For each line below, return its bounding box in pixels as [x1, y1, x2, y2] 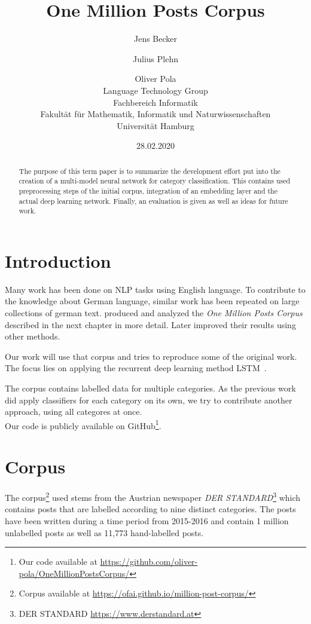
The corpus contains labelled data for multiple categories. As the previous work [5, 382, 296, 394]
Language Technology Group [103, 84, 208, 96]
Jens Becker [133, 32, 178, 45]
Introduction [5, 248, 111, 273]
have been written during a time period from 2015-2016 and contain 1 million [5, 515, 289, 527]
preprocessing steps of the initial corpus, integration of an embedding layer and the [19, 185, 278, 195]
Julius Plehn [133, 52, 178, 65]
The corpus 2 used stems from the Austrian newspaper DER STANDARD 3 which [5, 490, 301, 503]
